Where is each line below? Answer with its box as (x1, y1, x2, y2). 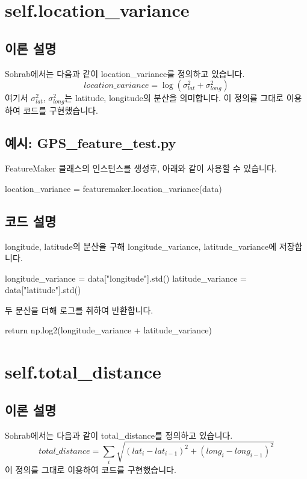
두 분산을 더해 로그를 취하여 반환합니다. (5, 303, 153, 316)
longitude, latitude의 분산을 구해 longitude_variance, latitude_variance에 (5, 239, 277, 252)
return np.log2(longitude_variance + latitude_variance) (5, 324, 212, 336)
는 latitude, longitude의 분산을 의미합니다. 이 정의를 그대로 (64, 91, 284, 104)
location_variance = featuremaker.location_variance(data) (5, 182, 222, 194)
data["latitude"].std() (5, 283, 81, 296)
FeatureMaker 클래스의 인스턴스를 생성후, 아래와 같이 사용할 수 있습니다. (5, 162, 277, 175)
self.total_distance (5, 359, 161, 384)
